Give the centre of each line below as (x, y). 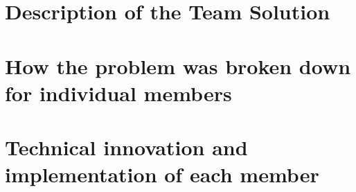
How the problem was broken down (178, 66)
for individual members (118, 93)
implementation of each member (162, 174)
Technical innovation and (126, 147)
